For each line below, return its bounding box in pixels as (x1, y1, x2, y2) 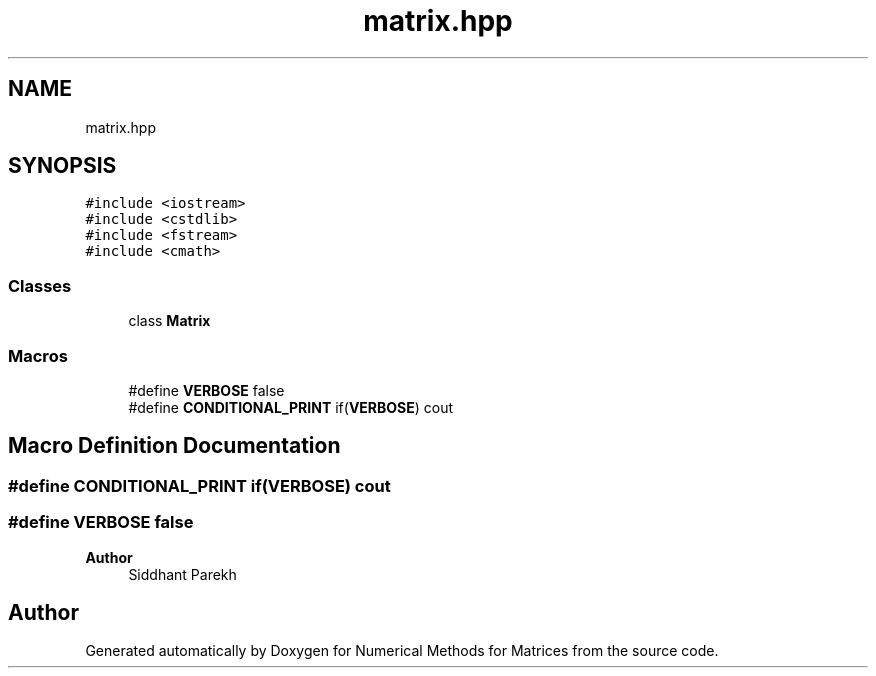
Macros (8, 345, 68, 366)
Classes (8, 275, 72, 296)
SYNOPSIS (8, 153, 117, 179)
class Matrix (128, 312, 211, 330)
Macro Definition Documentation (8, 433, 341, 459)
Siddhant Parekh (128, 565, 237, 583)
